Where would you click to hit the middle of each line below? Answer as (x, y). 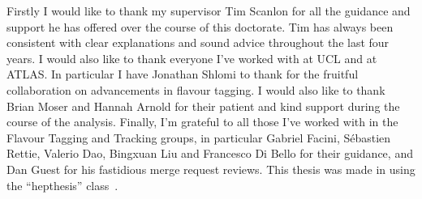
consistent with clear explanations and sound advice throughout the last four (198, 42)
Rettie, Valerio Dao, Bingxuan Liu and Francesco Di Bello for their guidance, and (210, 153)
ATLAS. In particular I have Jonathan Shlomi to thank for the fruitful (183, 74)
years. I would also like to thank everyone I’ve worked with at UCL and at (192, 58)
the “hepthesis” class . (62, 185)
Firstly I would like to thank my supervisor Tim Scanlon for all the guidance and (209, 11)
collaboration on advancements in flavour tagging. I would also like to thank (196, 89)
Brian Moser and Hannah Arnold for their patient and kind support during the (203, 106)
